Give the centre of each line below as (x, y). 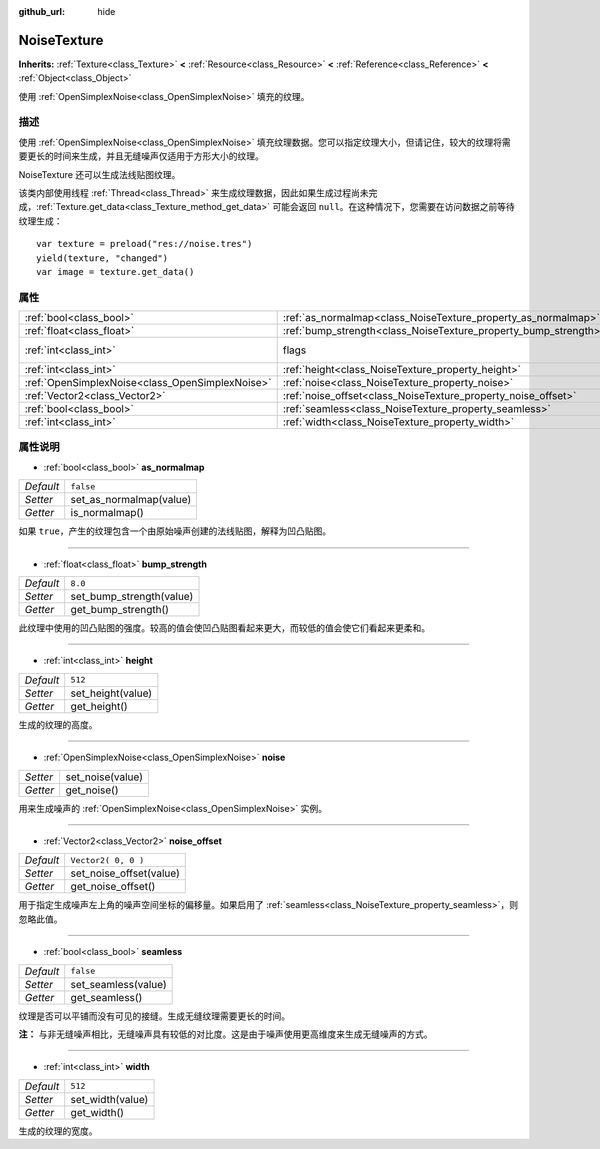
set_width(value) (109, 1099)
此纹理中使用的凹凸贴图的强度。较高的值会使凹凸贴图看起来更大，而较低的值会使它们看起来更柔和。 (224, 628)
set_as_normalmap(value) (131, 500)
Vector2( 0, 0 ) (107, 860)
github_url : (41, 11)
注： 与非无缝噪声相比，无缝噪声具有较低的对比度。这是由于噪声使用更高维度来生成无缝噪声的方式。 (225, 1034)
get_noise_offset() (113, 887)
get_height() (99, 706)
